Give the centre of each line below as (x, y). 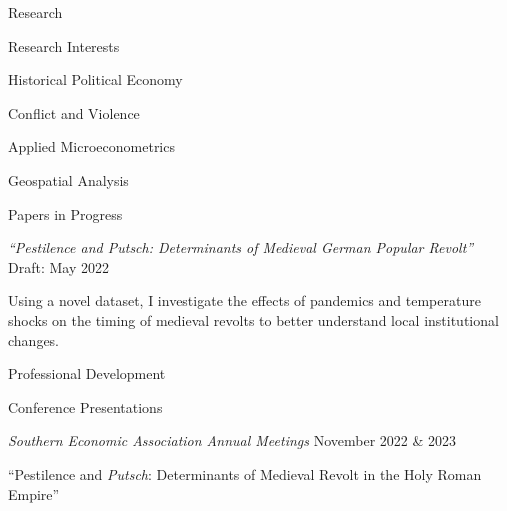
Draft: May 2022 (58, 266)
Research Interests (64, 45)
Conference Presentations (85, 406)
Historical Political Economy (95, 79)
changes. (34, 339)
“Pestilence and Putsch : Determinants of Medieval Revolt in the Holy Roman (245, 473)
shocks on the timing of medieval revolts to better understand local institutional (253, 319)
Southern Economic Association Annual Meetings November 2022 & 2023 (232, 440)
